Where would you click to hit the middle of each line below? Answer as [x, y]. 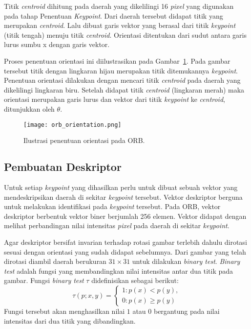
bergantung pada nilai [187, 311]
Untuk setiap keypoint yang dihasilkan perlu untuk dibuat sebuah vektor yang [121, 187]
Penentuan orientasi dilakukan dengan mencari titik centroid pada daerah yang [122, 80]
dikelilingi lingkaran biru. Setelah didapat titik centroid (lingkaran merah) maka [124, 89]
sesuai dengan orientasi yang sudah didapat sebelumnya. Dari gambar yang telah [125, 251]
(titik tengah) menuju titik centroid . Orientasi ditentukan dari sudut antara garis [125, 35]
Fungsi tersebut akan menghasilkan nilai [64, 311]
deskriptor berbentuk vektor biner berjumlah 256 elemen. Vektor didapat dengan [125, 216]
